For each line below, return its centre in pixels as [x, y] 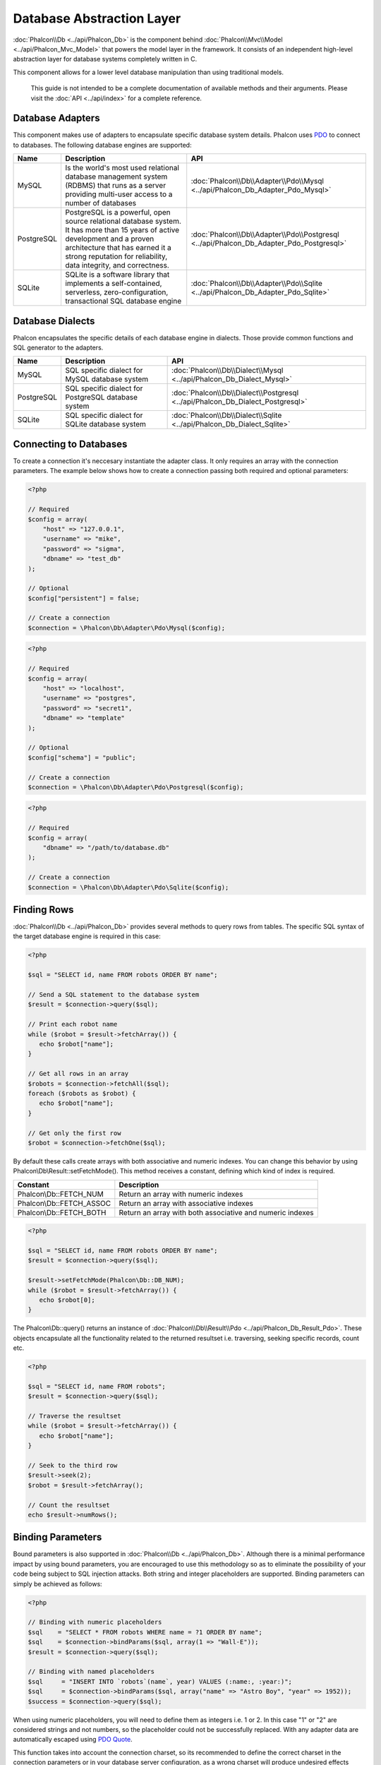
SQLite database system [105, 424]
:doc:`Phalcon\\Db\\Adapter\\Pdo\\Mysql [258, 181]
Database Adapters [56, 118]
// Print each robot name [73, 1024]
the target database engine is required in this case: [87, 936]
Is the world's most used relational [122, 168]
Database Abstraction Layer [97, 18]
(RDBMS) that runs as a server [115, 186]
